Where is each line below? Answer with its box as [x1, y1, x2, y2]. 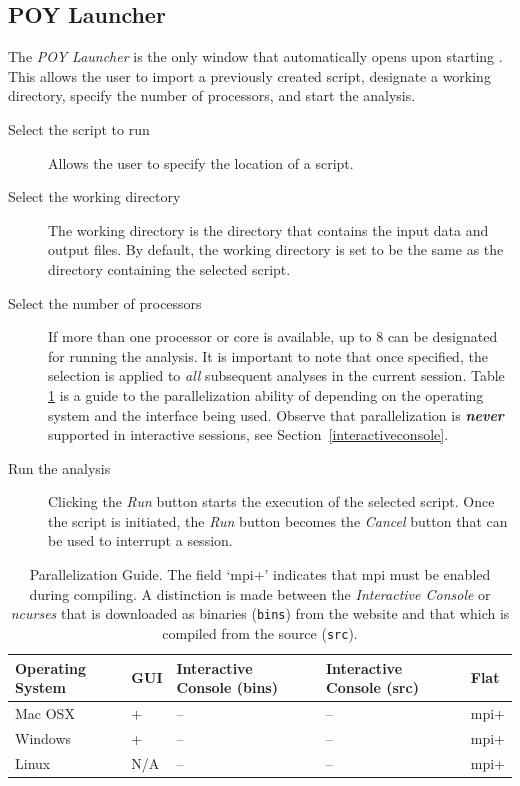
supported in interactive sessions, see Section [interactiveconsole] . [48, 424, 449, 445]
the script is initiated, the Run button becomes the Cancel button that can [48, 510, 508, 531]
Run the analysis [8, 457, 111, 478]
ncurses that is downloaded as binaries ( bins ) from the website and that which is [10, 603, 510, 624]
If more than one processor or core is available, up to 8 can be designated [48, 326, 498, 347]
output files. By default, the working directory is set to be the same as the [48, 239, 504, 260]
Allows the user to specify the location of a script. [48, 152, 354, 173]
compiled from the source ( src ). [162, 622, 358, 643]
